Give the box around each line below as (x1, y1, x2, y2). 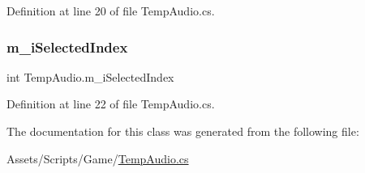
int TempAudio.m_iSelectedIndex (6, 68, 174, 85)
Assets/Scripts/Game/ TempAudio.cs (6, 150, 189, 167)
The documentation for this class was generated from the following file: (6, 123, 359, 139)
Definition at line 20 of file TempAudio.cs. (6, 2, 215, 19)
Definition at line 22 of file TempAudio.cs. (6, 95, 215, 112)
